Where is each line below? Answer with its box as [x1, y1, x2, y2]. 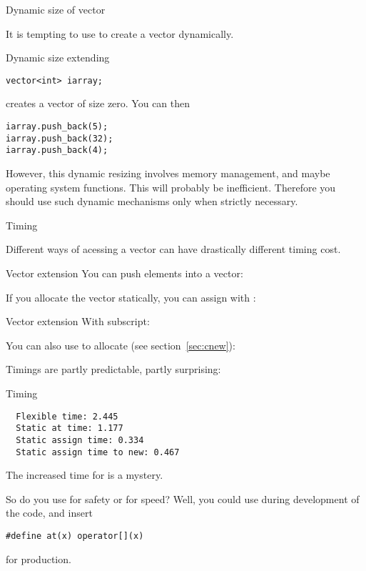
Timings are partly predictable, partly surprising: [6, 362, 221, 377]
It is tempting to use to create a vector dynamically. [6, 26, 234, 41]
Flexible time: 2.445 [16, 411, 118, 422]
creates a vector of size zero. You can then [6, 96, 190, 111]
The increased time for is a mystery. [6, 467, 163, 482]
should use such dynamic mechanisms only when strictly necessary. [6, 194, 298, 209]
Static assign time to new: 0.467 [16, 447, 180, 457]
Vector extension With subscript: [6, 314, 150, 329]
